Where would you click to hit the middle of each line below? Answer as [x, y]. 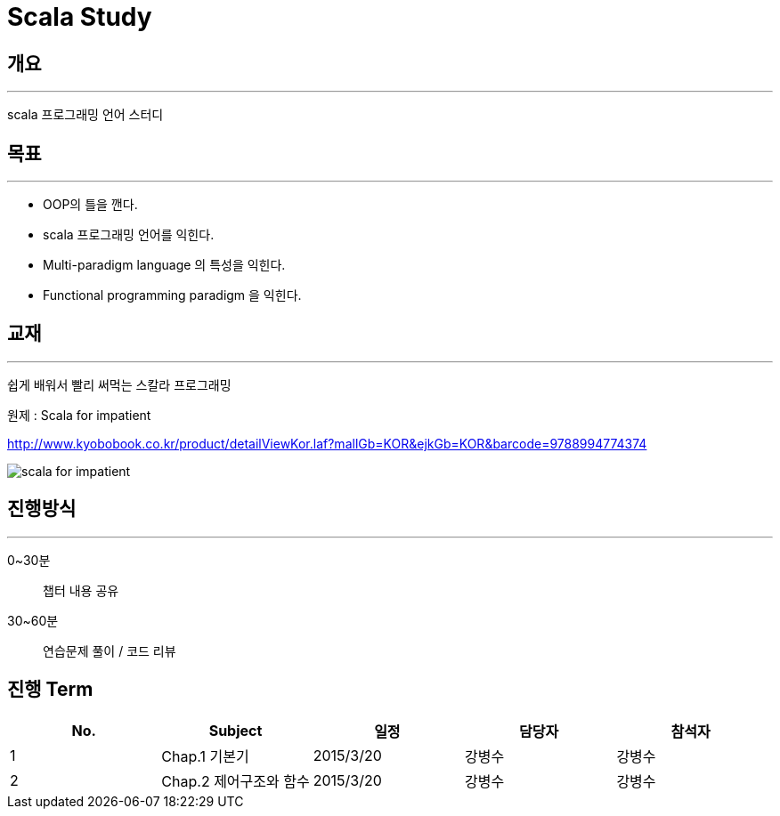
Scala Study [80, 17]
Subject [236, 730]
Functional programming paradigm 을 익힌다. [172, 295]
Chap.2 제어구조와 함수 [236, 781]
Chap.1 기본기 [205, 756]
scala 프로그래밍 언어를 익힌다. [129, 235]
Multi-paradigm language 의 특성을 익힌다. [164, 265]
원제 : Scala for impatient [79, 415]
